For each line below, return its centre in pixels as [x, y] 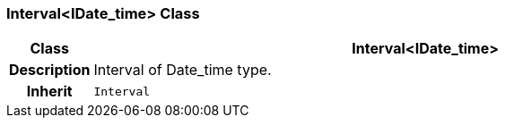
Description [50, 70]
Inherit [49, 92]
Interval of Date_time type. [183, 70]
